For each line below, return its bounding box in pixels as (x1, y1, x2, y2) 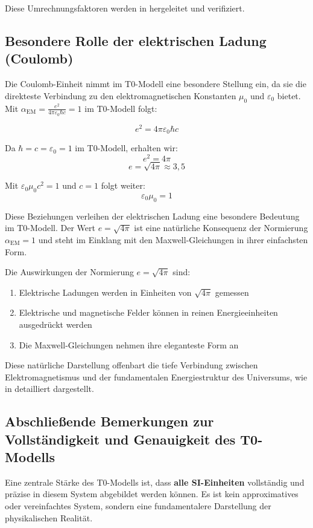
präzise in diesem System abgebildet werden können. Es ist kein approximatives (5, 487, 299, 500)
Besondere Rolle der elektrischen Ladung (5, 31, 267, 50)
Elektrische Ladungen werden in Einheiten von (19, 285, 192, 298)
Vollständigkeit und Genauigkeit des (5, 429, 236, 448)
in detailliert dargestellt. (5, 382, 94, 395)
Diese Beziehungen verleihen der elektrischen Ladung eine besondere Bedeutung (5, 209, 300, 222)
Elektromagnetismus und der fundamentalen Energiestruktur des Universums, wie (5, 370, 308, 383)
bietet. (277, 89, 301, 102)
